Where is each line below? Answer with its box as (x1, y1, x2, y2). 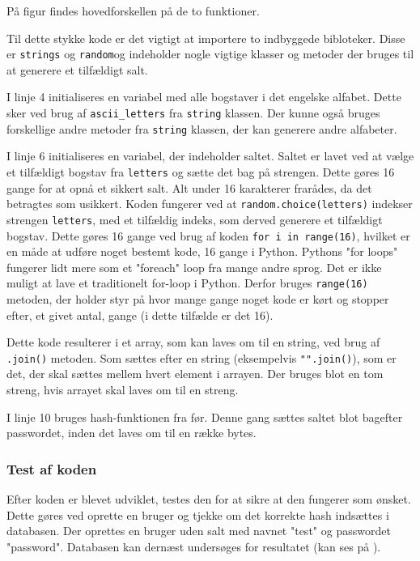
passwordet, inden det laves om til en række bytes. (6, 424, 257, 441)
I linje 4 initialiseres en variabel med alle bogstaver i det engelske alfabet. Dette (6, 88, 401, 105)
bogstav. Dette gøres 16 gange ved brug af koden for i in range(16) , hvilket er (6, 227, 410, 244)
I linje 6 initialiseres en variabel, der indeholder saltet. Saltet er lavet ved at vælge (6, 147, 414, 164)
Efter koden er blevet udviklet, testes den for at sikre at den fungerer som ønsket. (6, 491, 411, 508)
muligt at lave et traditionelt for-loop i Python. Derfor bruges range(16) (6, 274, 368, 291)
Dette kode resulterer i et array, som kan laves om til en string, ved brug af (6, 334, 380, 351)
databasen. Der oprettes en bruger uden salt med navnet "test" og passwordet (6, 522, 391, 539)
